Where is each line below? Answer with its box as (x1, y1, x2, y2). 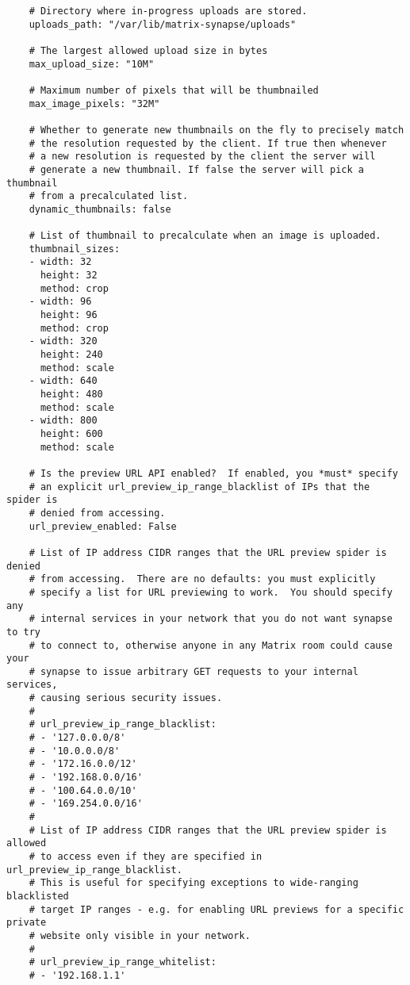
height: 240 (40, 349, 103, 361)
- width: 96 (29, 296, 92, 308)
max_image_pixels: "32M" (29, 98, 160, 109)
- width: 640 (29, 375, 98, 387)
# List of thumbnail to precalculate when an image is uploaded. (29, 230, 381, 242)
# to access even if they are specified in (29, 851, 262, 862)
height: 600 (40, 428, 103, 439)
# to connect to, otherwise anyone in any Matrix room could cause (29, 639, 393, 651)
